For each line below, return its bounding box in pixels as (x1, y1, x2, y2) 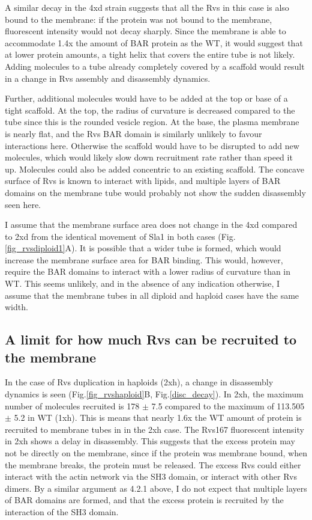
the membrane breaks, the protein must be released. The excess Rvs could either (5, 458, 301, 471)
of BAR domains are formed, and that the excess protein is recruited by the (5, 494, 284, 506)
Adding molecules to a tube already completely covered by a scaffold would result (5, 60, 305, 72)
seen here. (5, 198, 41, 210)
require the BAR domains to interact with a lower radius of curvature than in (5, 265, 291, 278)
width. (5, 301, 28, 313)
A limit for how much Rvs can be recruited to (5, 330, 297, 349)
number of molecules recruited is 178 (5, 399, 140, 412)
